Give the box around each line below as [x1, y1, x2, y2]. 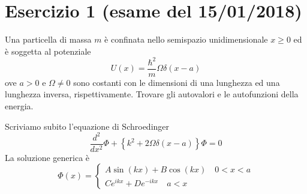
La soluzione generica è [5, 151, 90, 163]
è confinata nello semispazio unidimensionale [104, 33, 268, 46]
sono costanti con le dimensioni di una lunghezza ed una [73, 76, 280, 88]
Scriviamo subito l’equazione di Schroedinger [5, 120, 170, 132]
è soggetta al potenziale [5, 44, 91, 57]
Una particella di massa [5, 33, 92, 46]
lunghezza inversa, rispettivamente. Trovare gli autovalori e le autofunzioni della [5, 88, 299, 100]
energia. [5, 100, 34, 112]
